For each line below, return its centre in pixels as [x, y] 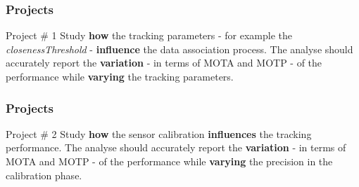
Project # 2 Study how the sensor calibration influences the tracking [159, 133]
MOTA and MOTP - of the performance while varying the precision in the [169, 161]
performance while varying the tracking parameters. [120, 76]
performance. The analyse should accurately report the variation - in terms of [176, 147]
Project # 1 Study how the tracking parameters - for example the [149, 35]
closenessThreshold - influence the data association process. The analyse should [179, 49]
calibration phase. [44, 175]
